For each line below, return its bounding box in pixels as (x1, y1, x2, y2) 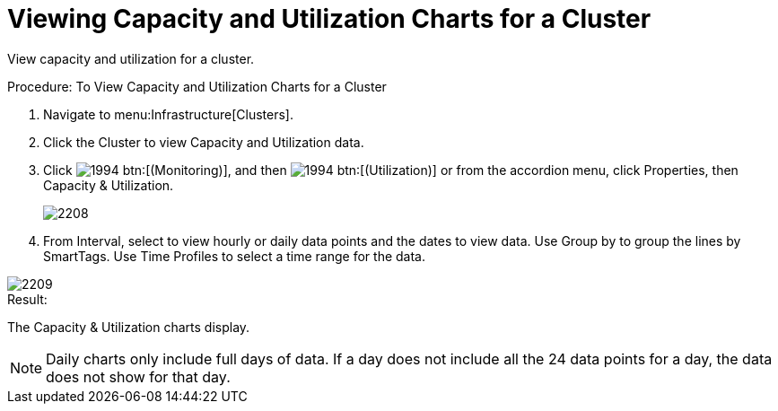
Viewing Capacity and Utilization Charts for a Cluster (7, 4, 651, 34)
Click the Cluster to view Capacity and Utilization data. (43, 134, 364, 150)
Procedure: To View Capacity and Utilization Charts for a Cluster (7, 78, 387, 94)
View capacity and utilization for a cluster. (7, 50, 255, 66)
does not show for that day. (46, 367, 231, 386)
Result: (7, 291, 48, 307)
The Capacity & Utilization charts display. (7, 319, 250, 335)
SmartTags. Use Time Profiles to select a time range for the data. (43, 248, 425, 264)
